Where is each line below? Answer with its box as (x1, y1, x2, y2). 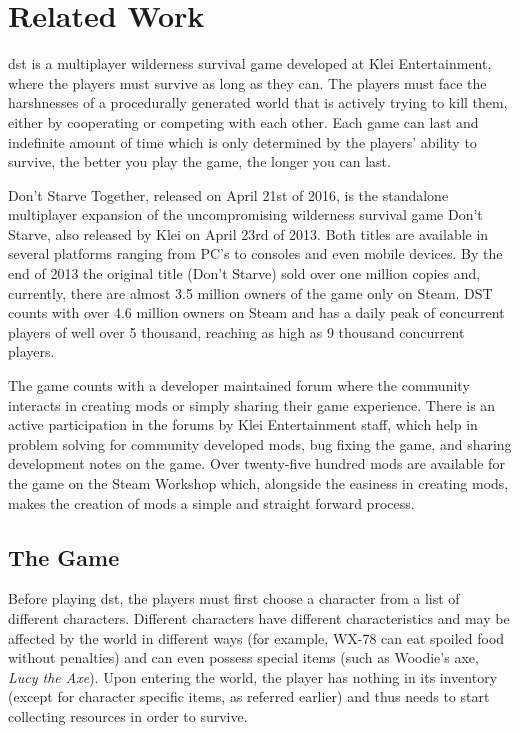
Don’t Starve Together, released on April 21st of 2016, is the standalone (8, 184, 449, 205)
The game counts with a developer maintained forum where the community (8, 375, 470, 396)
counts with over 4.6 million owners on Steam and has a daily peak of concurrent (8, 302, 505, 323)
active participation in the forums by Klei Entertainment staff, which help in (8, 414, 478, 435)
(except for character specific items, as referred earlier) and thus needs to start (8, 686, 490, 707)
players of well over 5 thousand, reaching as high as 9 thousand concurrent (8, 321, 465, 342)
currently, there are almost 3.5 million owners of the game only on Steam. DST (8, 282, 493, 303)
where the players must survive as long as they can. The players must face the (8, 72, 487, 93)
